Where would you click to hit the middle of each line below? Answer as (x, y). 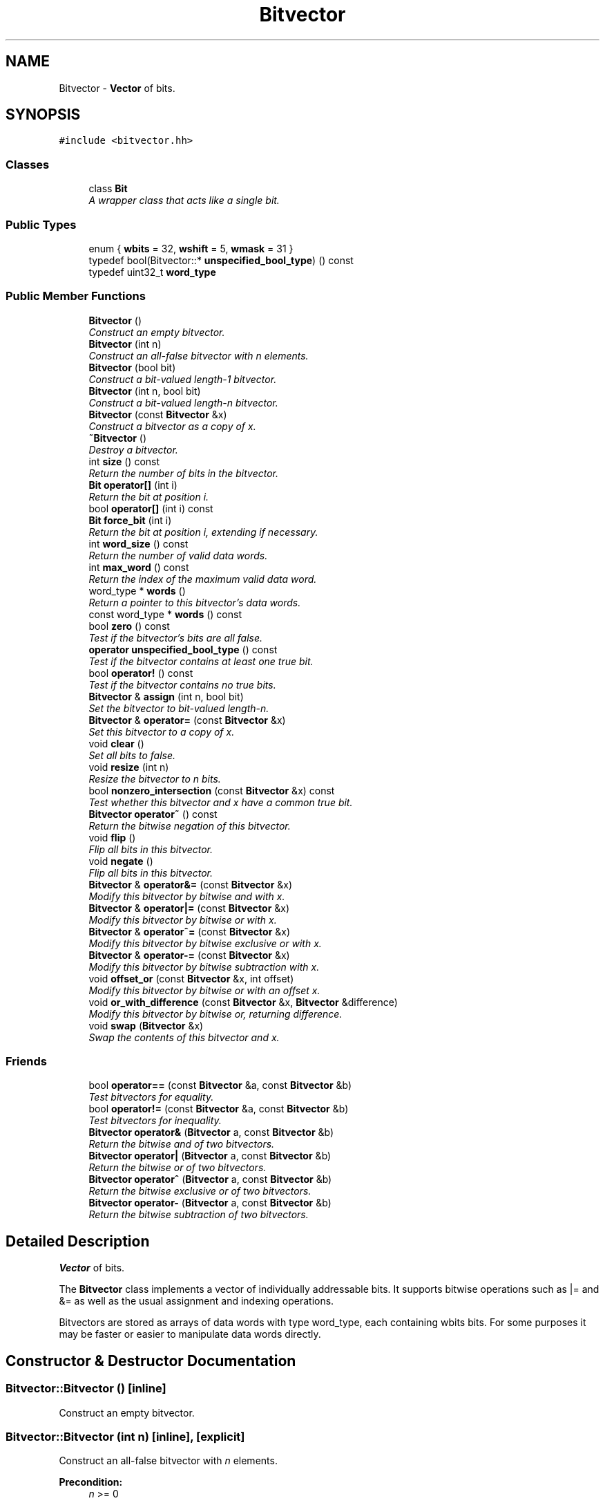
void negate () (121, 861)
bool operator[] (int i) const (151, 508)
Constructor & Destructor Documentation (151, 1361)
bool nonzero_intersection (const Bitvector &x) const (212, 790)
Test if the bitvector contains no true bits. (182, 684)
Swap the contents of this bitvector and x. (184, 1037)
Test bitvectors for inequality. (155, 1121)
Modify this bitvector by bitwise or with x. (183, 919)
